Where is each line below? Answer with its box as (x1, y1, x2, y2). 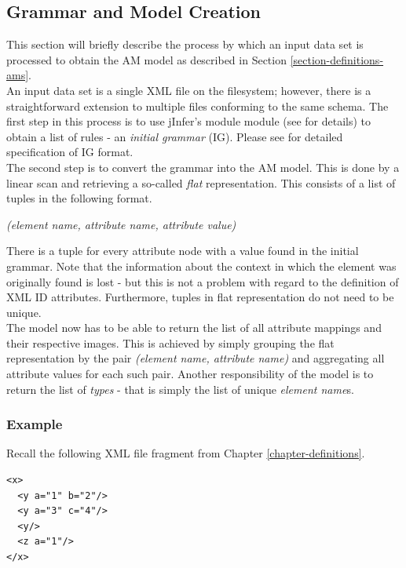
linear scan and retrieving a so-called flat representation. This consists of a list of (6, 174, 396, 191)
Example (6, 414, 63, 434)
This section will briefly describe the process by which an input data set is (6, 36, 364, 53)
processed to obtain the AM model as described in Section (6, 51, 287, 67)
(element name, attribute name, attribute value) (6, 216, 236, 232)
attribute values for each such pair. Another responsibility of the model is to (6, 366, 374, 382)
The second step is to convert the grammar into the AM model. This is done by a (6, 158, 400, 175)
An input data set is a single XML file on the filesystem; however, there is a (6, 82, 371, 98)
